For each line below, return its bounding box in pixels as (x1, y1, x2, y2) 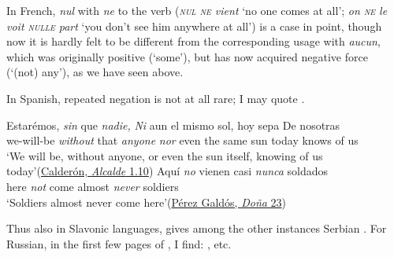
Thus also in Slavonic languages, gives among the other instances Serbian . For (6, 220, 387, 237)
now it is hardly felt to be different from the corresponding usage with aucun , (6, 33, 381, 50)
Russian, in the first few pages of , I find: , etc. (6, 235, 232, 251)
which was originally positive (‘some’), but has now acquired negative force (6, 48, 368, 64)
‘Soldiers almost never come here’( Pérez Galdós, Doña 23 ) (6, 193, 287, 210)
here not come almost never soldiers (6, 178, 179, 194)
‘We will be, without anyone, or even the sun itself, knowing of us (6, 147, 323, 163)
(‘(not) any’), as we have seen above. (6, 64, 184, 80)
